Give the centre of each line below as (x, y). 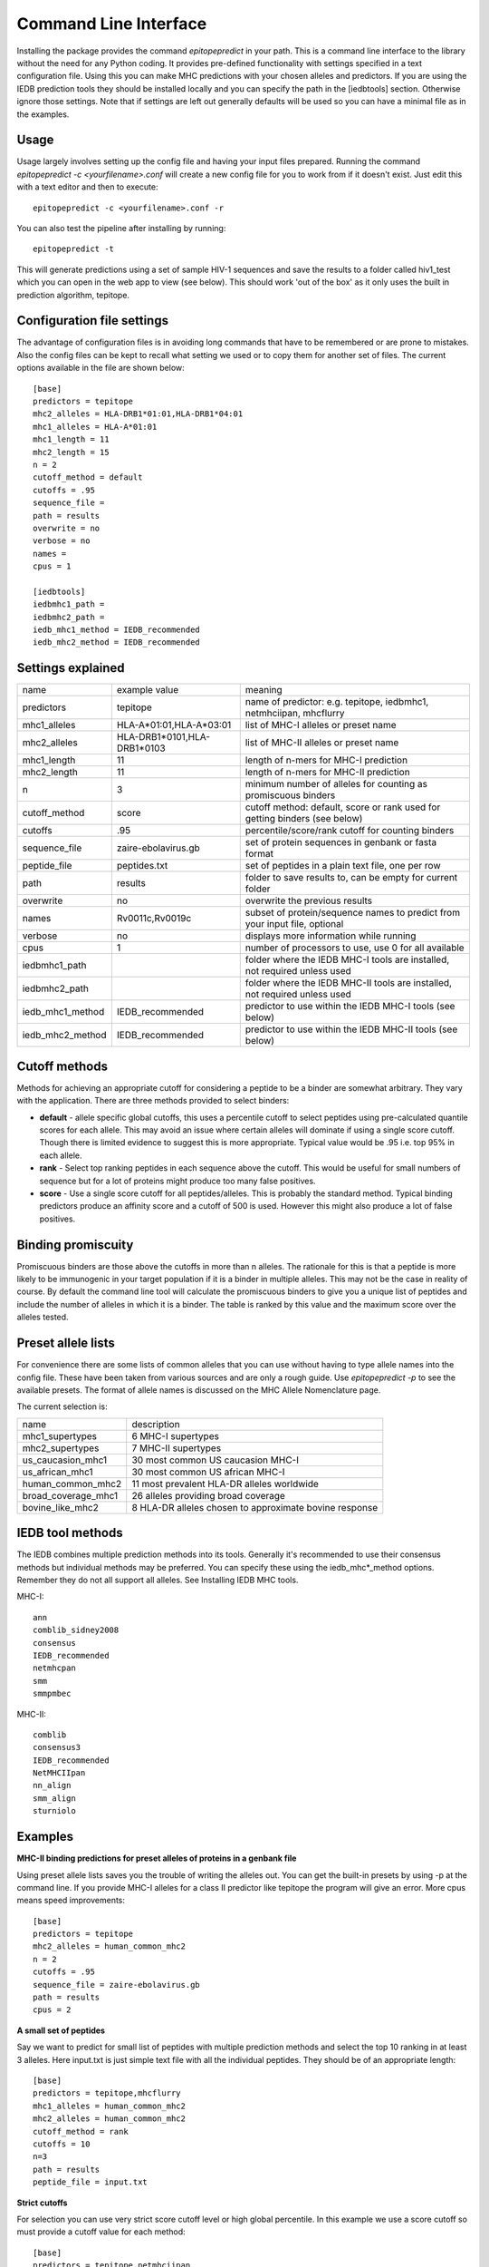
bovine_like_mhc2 (61, 1507)
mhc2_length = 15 (71, 452)
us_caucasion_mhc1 (65, 1460)
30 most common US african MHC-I (208, 1472)
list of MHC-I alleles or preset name (321, 725)
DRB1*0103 (141, 748)
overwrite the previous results (309, 900)
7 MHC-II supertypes (177, 1448)
